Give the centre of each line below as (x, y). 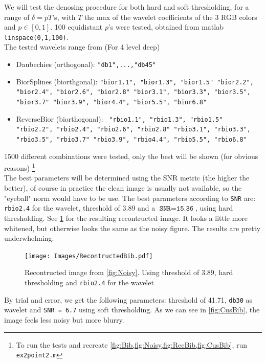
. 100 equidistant (76, 27)
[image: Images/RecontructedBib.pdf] (89, 256)
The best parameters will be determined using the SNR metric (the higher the (127, 178)
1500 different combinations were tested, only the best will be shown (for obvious (131, 156)
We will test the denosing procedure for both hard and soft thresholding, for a (127, 7)
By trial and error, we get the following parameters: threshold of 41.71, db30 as (128, 299)
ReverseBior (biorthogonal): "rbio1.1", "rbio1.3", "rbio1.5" (119, 118)
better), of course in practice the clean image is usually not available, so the (123, 188)
